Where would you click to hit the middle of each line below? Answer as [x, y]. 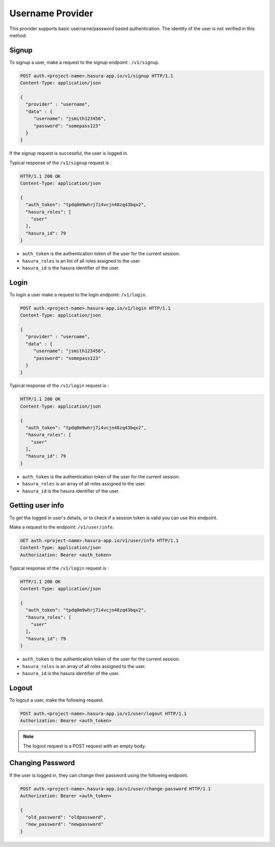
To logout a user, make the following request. [57, 700]
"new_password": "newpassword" [65, 824]
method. [18, 35]
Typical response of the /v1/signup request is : [61, 163]
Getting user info [37, 506]
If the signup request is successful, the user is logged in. [69, 153]
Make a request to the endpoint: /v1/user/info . [62, 527]
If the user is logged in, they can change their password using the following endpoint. [99, 775]
